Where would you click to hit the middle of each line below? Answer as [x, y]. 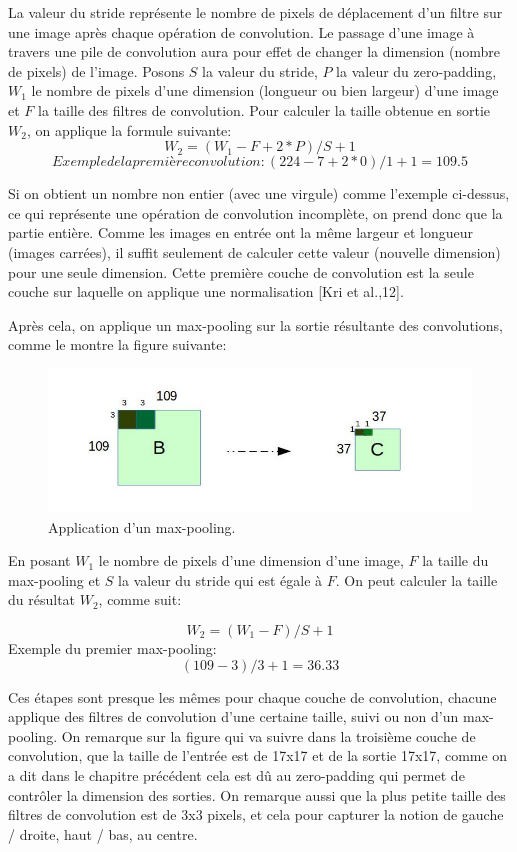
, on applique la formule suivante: [129, 129]
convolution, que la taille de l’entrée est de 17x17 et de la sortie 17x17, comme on [258, 755]
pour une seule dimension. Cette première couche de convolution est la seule [241, 271]
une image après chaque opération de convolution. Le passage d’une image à [241, 31]
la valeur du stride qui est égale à [220, 579]
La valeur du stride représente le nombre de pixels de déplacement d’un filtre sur [255, 12]
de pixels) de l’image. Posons [96, 70]
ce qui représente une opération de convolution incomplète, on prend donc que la [255, 212]
